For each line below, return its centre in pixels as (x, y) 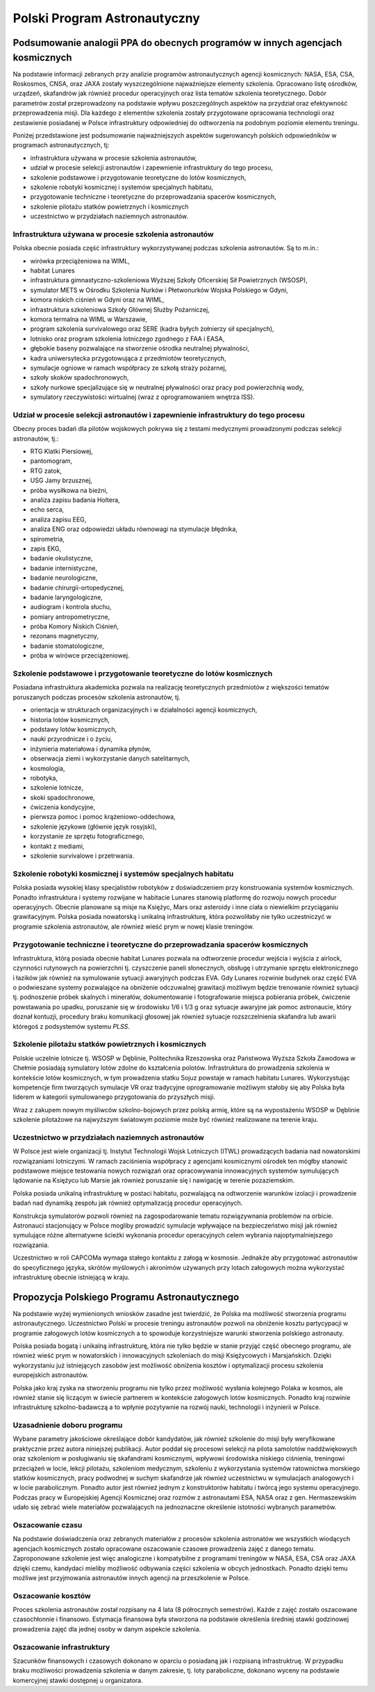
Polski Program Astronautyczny (107, 18)
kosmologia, (48, 768)
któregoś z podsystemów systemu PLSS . (71, 1026)
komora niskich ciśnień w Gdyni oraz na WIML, (97, 300)
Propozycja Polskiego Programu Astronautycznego (126, 1297)
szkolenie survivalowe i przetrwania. (82, 856)
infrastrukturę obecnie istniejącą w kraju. (71, 1277)
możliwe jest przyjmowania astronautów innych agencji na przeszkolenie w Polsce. (131, 1577)
